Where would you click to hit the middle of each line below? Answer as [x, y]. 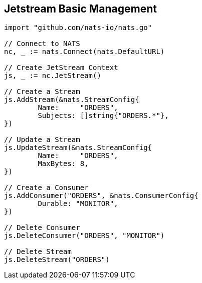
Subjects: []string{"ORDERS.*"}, [103, 116]
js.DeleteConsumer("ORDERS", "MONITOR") [84, 236]
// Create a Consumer [46, 188]
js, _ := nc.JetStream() [53, 76]
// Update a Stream [42, 140]
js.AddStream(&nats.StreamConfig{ [72, 100]
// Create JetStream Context [61, 68]
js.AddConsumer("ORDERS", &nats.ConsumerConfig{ [101, 196]
